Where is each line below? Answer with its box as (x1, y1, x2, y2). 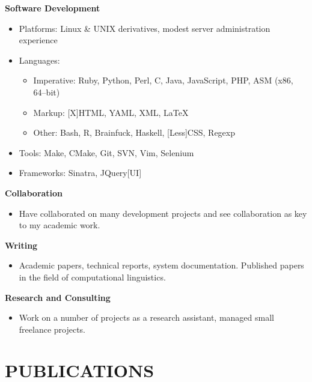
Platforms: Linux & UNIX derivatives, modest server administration (19, 22, 271, 34)
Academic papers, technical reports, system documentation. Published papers (19, 259, 304, 271)
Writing (5, 238, 38, 251)
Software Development (5, 2, 100, 14)
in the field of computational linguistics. (19, 270, 166, 283)
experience (19, 34, 58, 46)
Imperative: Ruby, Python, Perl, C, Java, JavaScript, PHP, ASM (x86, (33, 74, 293, 86)
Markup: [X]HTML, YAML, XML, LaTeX (33, 106, 189, 118)
